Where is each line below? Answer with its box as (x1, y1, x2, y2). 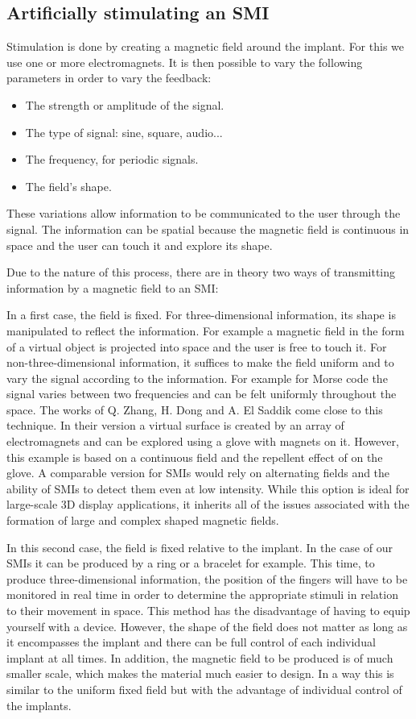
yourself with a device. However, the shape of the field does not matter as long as (6, 617, 408, 634)
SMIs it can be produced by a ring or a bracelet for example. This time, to (6, 555, 375, 571)
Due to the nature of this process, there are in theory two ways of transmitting (6, 264, 396, 281)
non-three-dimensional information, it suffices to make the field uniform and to (6, 354, 394, 371)
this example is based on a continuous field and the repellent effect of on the (6, 448, 383, 465)
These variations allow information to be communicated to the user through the (6, 205, 401, 222)
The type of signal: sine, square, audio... (25, 123, 223, 140)
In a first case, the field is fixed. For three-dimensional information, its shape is (6, 306, 396, 323)
